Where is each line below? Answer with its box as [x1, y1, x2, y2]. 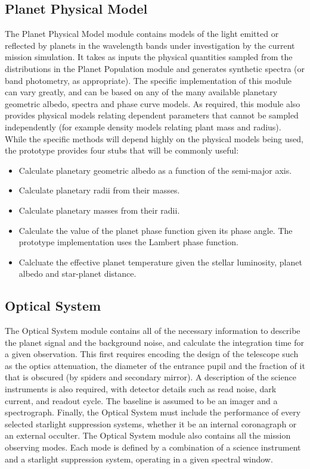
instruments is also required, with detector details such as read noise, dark [5, 383, 277, 395]
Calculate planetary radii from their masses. [18, 184, 180, 196]
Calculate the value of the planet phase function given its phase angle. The [18, 224, 293, 236]
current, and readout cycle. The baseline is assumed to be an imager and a [5, 394, 278, 407]
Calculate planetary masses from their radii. [18, 204, 180, 216]
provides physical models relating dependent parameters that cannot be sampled [5, 109, 299, 121]
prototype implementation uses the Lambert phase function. [18, 236, 238, 248]
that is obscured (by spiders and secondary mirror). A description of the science [5, 371, 296, 383]
